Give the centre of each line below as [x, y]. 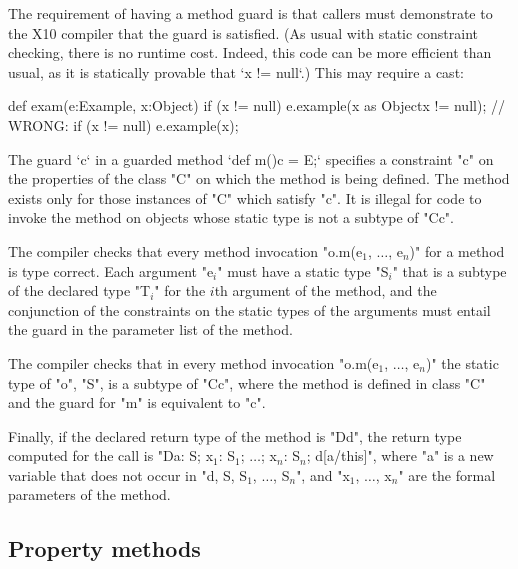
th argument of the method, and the [325, 290]
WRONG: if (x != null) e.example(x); [123, 124]
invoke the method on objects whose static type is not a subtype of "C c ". [231, 217]
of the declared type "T [79, 290]
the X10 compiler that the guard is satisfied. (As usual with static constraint [243, 32]
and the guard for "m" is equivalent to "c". [137, 402]
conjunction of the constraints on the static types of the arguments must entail [249, 309]
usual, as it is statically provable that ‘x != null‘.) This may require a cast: [236, 71]
